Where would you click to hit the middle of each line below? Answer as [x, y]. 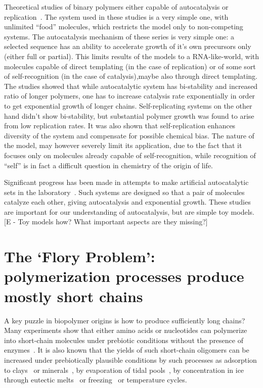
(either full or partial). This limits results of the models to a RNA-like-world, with [131, 56]
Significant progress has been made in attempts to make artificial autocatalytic [126, 182]
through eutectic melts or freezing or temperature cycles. [96, 380]
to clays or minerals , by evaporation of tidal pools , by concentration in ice [124, 370]
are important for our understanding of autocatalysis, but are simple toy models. [129, 211]
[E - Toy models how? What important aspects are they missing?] [106, 222]
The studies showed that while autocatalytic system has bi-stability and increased [131, 86]
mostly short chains [74, 296]
